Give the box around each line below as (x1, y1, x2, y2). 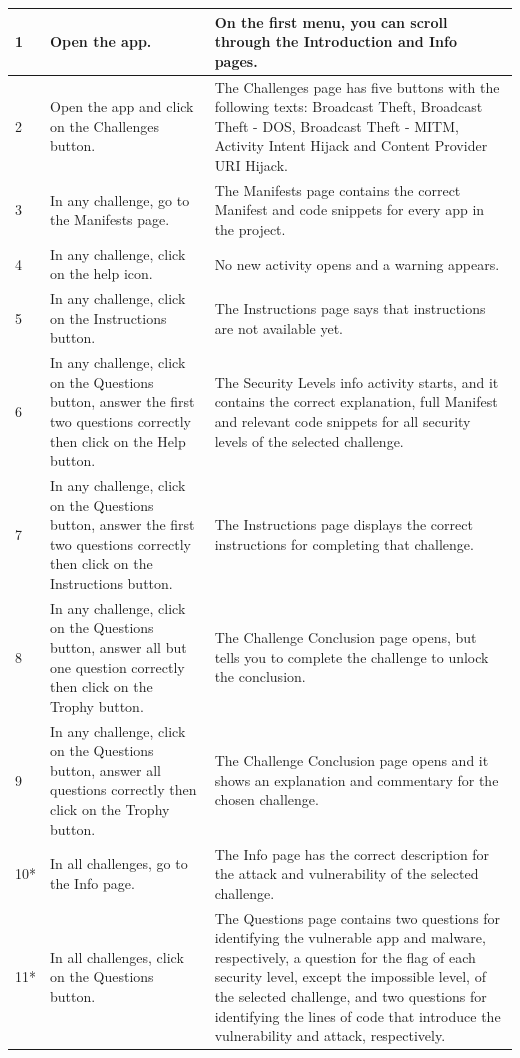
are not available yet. (214, 317, 343, 338)
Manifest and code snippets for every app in (214, 199, 485, 220)
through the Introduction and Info (214, 31, 457, 52)
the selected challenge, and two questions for (214, 985, 487, 1006)
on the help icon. (50, 263, 153, 284)
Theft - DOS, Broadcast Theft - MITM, (214, 115, 459, 136)
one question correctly (50, 656, 185, 677)
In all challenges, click (50, 946, 184, 967)
